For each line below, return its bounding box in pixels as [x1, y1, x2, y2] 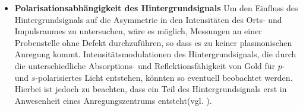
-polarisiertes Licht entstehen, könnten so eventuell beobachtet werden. [35, 71, 293, 83]
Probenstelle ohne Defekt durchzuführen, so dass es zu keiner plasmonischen [14, 36, 292, 48]
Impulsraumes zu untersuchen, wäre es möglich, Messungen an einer [14, 25, 262, 37]
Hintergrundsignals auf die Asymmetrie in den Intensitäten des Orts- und [14, 13, 282, 25]
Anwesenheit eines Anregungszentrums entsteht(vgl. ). [14, 94, 212, 106]
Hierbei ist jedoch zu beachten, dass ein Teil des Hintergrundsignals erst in [14, 83, 287, 95]
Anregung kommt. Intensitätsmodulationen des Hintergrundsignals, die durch [14, 48, 296, 60]
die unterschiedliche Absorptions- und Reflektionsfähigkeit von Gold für [14, 59, 276, 71]
